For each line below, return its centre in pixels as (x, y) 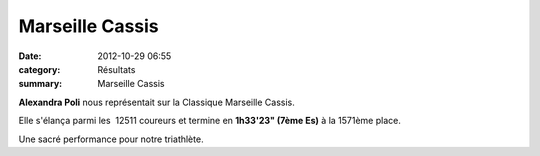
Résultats (116, 69)
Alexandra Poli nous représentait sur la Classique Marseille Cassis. (156, 102)
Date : (30, 56)
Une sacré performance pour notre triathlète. (111, 139)
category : (39, 69)
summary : (40, 84)
